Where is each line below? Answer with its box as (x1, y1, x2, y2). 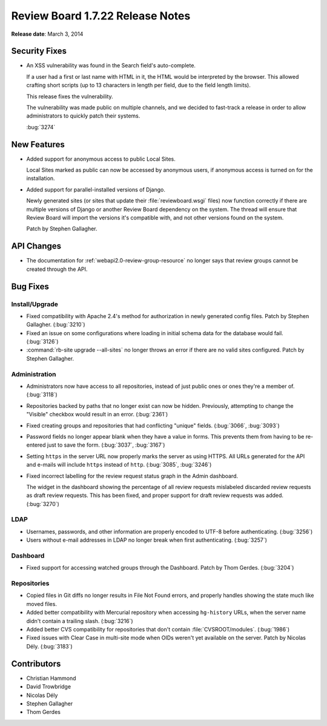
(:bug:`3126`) (26, 338, 59, 345)
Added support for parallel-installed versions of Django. (26, 185, 166, 193)
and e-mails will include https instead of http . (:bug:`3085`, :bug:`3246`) (26, 461, 212, 468)
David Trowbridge (26, 683, 71, 690)
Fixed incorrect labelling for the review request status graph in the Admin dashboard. (26, 472, 239, 479)
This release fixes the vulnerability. (26, 93, 113, 100)
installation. (26, 175, 55, 182)
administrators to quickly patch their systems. (26, 112, 140, 119)
